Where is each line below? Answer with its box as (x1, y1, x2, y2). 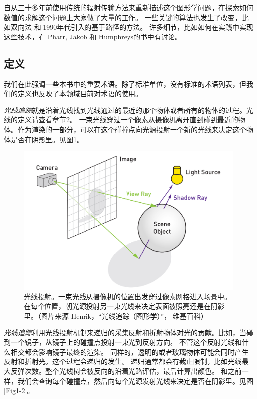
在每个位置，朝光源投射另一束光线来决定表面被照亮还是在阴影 (24, 301, 224, 311)
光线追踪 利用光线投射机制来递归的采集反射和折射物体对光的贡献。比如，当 (4, 327, 246, 337)
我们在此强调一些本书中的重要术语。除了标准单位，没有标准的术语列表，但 (4, 78, 246, 89)
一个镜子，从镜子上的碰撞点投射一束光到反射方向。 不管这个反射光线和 (10, 337, 242, 347)
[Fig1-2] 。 (4, 385, 34, 396)
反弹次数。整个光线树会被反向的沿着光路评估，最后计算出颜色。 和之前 (10, 366, 242, 376)
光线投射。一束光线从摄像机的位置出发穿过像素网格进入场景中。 (24, 291, 231, 301)
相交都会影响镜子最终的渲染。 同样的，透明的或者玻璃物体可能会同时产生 (10, 346, 249, 357)
